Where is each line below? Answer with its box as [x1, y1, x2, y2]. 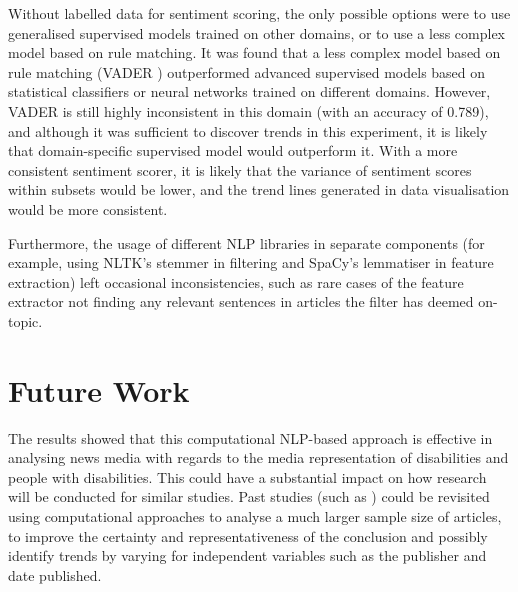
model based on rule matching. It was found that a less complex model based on [8, 42, 501, 63]
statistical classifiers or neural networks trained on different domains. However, [8, 81, 491, 102]
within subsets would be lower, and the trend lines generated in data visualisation [8, 179, 510, 200]
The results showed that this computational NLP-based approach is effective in [8, 427, 493, 448]
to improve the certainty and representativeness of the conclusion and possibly [8, 525, 488, 546]
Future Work [8, 369, 190, 410]
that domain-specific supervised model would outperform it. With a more [8, 140, 458, 161]
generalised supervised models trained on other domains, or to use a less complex [8, 22, 505, 43]
